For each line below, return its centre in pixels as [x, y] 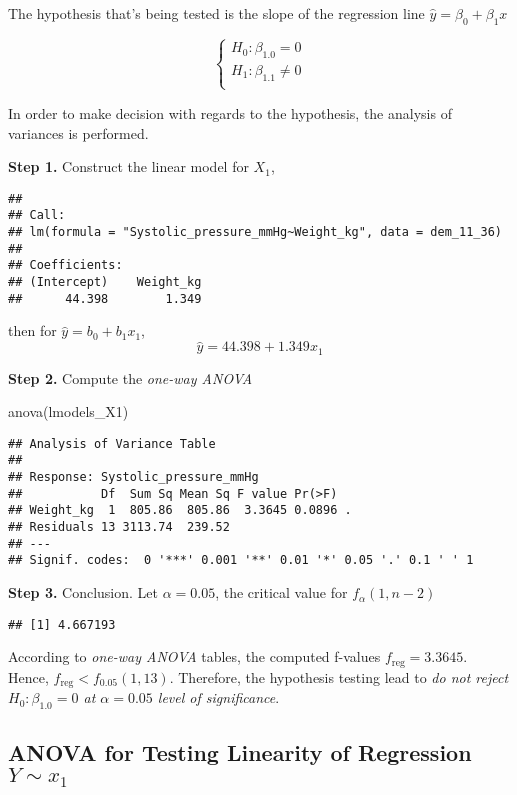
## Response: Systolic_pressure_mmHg [133, 477]
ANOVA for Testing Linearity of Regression [240, 752]
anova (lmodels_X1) [68, 411]
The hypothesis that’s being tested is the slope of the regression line [216, 13]
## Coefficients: [65, 265]
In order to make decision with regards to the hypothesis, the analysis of [230, 112]
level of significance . [218, 697]
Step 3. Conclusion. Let [83, 592]
